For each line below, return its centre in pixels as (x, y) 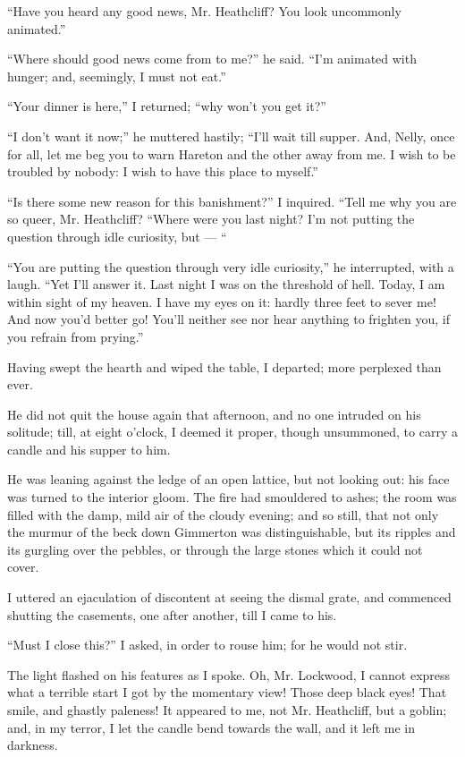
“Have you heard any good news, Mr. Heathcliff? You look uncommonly (204, 11)
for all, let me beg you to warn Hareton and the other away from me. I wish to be (232, 153)
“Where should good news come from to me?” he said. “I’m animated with (212, 59)
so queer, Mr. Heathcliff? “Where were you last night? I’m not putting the (211, 219)
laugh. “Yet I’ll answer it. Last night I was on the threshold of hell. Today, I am (226, 284)
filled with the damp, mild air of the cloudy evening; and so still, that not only (223, 514)
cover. (23, 567)
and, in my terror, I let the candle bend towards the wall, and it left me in (211, 727)
